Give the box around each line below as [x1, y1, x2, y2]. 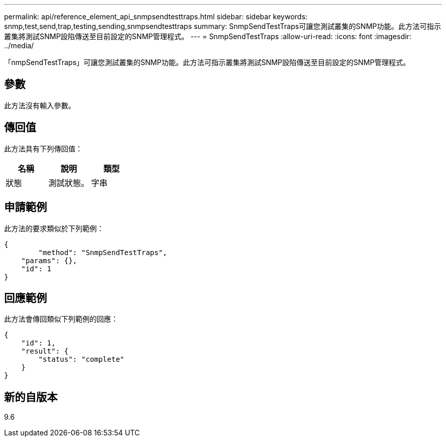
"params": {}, [21, 256, 77, 265]
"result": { [21, 347, 69, 356]
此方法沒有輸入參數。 [4, 101, 75, 110]
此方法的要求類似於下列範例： [4, 224, 104, 233]
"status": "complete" [38, 355, 125, 364]
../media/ [4, 41, 34, 50]
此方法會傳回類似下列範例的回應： [4, 314, 118, 324]
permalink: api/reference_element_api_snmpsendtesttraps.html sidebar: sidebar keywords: [4, 12, 308, 21]
